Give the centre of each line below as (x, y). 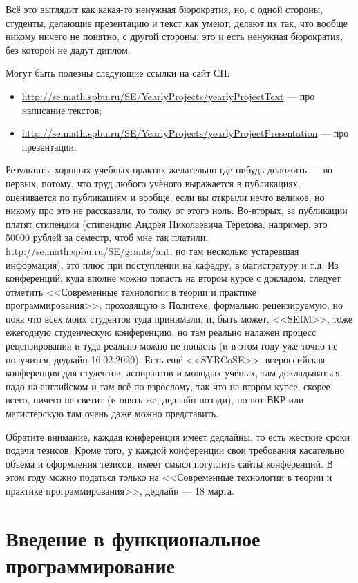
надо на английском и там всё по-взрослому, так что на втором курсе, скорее (168, 386)
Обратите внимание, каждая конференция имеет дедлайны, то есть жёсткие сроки (178, 436)
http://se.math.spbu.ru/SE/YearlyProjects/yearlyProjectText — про (168, 96)
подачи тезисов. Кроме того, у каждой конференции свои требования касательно (175, 450)
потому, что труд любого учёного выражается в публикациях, (171, 183)
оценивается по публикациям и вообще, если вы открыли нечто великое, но (165, 197)
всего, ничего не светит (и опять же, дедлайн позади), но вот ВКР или (155, 400)
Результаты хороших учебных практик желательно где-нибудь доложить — (163, 170)
